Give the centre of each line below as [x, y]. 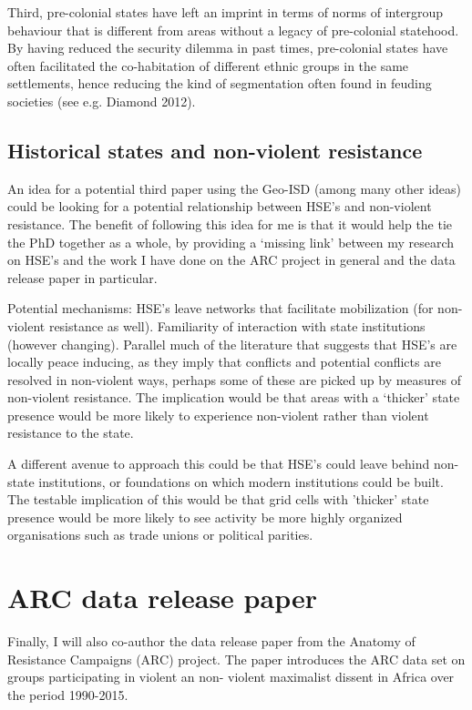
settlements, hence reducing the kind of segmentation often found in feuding [220, 83]
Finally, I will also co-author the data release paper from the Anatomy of [211, 641]
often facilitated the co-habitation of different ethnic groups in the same [208, 65]
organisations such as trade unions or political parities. [160, 535]
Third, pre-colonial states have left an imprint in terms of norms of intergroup [226, 12]
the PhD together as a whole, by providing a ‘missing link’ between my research [231, 242]
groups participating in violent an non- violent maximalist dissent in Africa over [231, 677]
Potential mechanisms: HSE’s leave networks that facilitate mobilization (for [221, 308]
